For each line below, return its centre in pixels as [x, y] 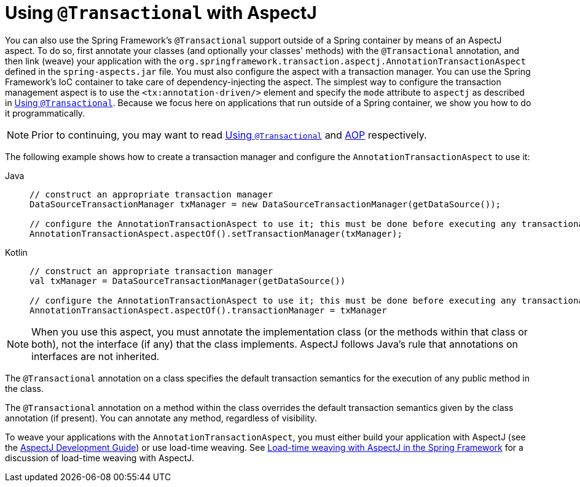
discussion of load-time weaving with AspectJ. [100, 458]
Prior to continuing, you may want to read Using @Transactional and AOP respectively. [229, 135]
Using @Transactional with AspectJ [161, 13]
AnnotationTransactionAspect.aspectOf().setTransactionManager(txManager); [216, 233]
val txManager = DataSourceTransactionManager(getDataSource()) [188, 281]
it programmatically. [45, 113]
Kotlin [16, 252]
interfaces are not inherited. [96, 356]
